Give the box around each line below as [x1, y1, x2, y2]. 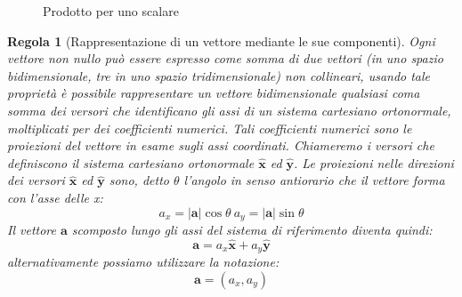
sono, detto [109, 171, 169, 189]
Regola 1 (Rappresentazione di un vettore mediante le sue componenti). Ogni [7, 31, 435, 50]
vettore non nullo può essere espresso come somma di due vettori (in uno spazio [7, 49, 443, 68]
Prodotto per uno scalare [43, 2, 179, 20]
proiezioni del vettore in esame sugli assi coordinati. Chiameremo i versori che [7, 136, 434, 155]
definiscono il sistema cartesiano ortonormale [7, 153, 255, 172]
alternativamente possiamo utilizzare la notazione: [7, 253, 280, 271]
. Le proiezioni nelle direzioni [294, 153, 454, 172]
